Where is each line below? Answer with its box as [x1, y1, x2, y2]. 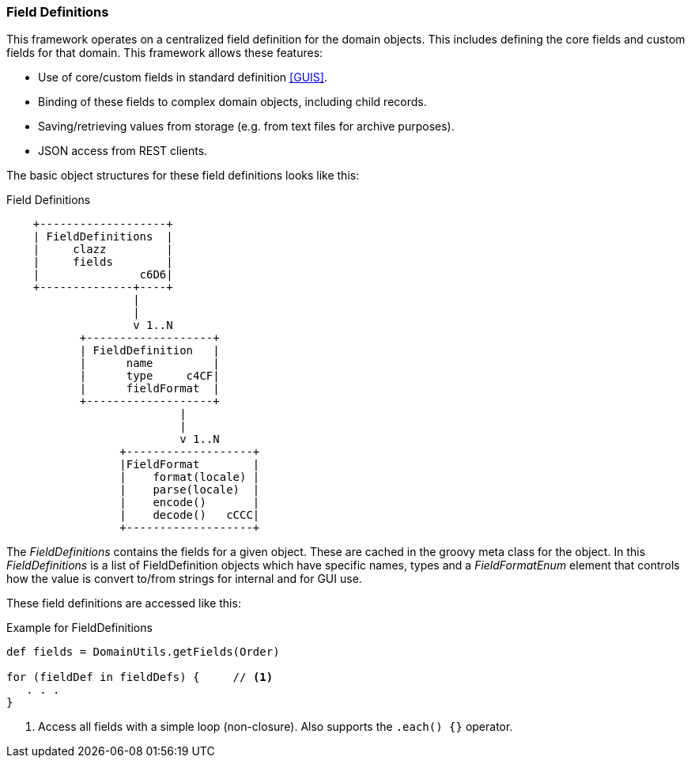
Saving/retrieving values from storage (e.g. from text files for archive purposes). [38, 119, 455, 134]
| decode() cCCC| [119, 509, 260, 522]
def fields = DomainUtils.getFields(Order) [6, 645, 280, 659]
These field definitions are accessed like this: [6, 596, 241, 611]
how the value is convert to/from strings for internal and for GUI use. [6, 572, 362, 586]
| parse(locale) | [119, 483, 260, 497]
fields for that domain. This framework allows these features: [6, 46, 323, 60]
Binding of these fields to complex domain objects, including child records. [38, 95, 427, 109]
